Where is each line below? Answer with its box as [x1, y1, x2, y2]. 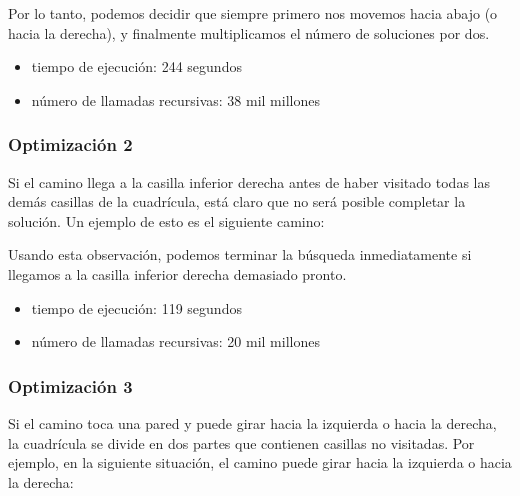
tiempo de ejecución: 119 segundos [31, 297, 242, 318]
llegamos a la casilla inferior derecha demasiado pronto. [8, 263, 347, 284]
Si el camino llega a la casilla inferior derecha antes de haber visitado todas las [8, 171, 490, 192]
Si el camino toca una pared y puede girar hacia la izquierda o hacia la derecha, [8, 412, 497, 433]
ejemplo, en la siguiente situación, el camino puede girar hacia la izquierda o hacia [8, 452, 512, 473]
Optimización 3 [8, 373, 133, 398]
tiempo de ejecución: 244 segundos [31, 56, 242, 77]
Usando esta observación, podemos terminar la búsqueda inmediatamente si [8, 244, 472, 265]
